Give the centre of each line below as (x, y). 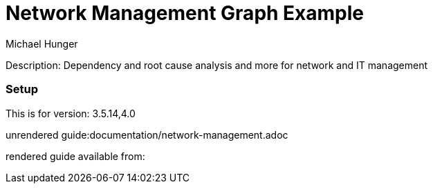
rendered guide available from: (75, 156)
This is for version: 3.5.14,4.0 (71, 113)
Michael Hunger (42, 43)
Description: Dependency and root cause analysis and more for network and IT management (217, 65)
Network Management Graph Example (185, 13)
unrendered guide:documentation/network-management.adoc (147, 135)
